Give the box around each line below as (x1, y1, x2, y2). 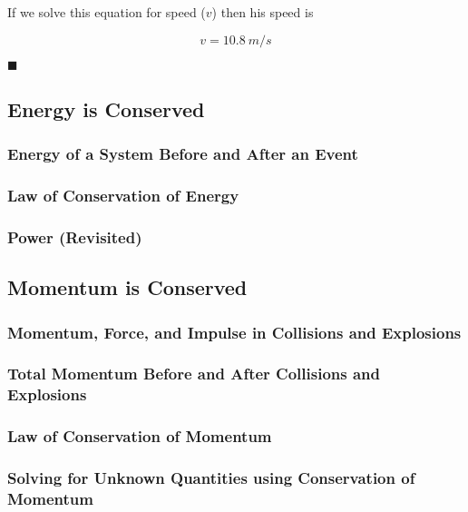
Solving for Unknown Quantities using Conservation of (7, 467, 415, 489)
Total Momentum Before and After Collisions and (7, 362, 380, 385)
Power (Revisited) (7, 225, 142, 248)
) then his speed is (211, 3, 314, 21)
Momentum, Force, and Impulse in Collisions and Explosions (7, 320, 462, 343)
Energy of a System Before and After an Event (7, 143, 358, 165)
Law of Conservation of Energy (7, 184, 239, 207)
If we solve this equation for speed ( (7, 3, 206, 21)
